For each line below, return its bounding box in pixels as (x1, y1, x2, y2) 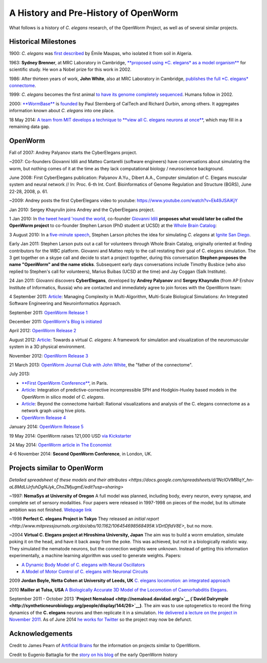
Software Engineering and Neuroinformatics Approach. (9, 301, 121, 307)
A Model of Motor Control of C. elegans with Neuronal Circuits (21, 569, 148, 575)
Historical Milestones (9, 38, 77, 46)
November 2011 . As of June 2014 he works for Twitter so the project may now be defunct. (9, 617, 192, 622)
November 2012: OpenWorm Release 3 (9, 353, 89, 358)
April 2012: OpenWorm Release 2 (9, 328, 77, 334)
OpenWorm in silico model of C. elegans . (21, 394, 105, 400)
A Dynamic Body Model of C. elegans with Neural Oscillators (21, 562, 145, 568)
